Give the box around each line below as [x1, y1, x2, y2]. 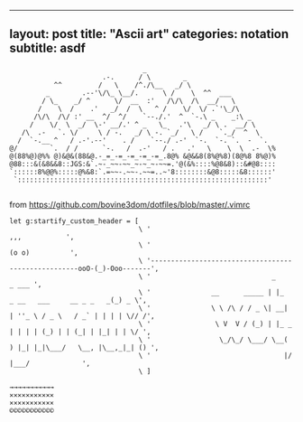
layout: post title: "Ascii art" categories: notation [9, 26, 289, 42]
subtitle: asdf [9, 41, 86, 56]
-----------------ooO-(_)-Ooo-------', [9, 264, 160, 273]
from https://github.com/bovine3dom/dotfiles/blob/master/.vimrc [9, 199, 251, 210]
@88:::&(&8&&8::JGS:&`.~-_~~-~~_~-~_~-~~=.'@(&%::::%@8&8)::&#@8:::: [9, 159, 277, 168]
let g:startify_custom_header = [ [9, 216, 140, 226]
